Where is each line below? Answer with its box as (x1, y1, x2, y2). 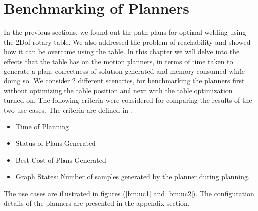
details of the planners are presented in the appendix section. (4, 198, 190, 208)
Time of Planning (15, 121, 69, 132)
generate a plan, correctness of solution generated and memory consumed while (4, 66, 245, 76)
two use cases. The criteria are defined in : (4, 104, 132, 115)
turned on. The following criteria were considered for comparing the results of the (4, 95, 252, 105)
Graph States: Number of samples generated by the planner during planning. (15, 171, 250, 182)
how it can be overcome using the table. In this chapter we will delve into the (4, 46, 240, 57)
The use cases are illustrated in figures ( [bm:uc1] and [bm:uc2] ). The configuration (4, 188, 254, 198)
